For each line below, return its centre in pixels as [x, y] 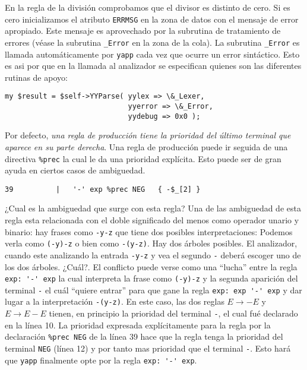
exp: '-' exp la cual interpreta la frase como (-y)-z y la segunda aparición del [151, 278]
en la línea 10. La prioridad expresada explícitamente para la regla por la [138, 325]
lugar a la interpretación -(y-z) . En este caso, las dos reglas [115, 301]
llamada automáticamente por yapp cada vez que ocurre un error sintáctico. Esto [152, 54]
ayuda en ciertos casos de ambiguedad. [75, 170]
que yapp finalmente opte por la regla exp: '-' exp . [101, 360]
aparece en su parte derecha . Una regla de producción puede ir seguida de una [146, 146]
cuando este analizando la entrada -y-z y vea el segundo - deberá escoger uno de [153, 254]
